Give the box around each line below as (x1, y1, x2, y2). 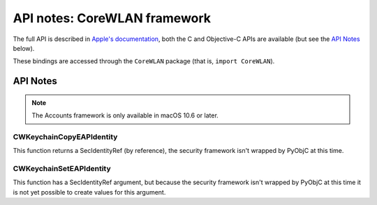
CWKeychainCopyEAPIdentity (13, 132, 118, 142)
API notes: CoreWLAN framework (13, 10, 212, 26)
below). (13, 44, 35, 52)
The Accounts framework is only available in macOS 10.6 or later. (31, 111, 219, 120)
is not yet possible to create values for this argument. (13, 188, 166, 196)
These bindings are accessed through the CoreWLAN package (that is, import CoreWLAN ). (13, 57, 275, 65)
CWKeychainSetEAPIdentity (13, 164, 111, 174)
